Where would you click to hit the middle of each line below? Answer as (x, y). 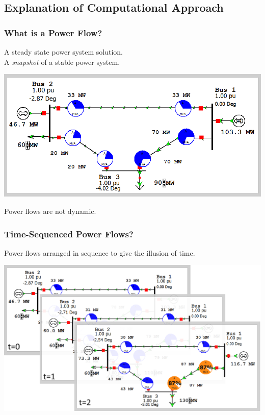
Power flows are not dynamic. (50, 211)
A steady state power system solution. (63, 52)
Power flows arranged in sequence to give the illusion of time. (100, 252)
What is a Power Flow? (53, 32)
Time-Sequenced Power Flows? (69, 234)
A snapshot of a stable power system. (62, 62)
